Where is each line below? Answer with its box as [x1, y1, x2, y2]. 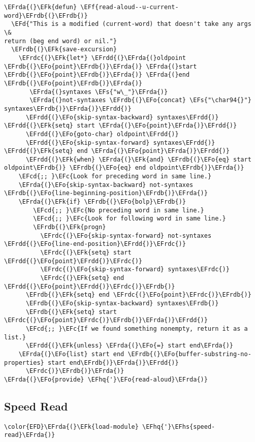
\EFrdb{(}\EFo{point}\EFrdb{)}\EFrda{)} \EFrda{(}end [4, 71, 190, 79]
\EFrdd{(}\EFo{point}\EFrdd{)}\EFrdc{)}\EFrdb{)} [4, 282, 175, 290]
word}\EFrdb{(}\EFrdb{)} [4, 12, 88, 19]
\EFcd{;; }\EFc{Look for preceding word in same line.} [18, 173, 212, 180]
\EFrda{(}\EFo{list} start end [18, 350, 124, 358]
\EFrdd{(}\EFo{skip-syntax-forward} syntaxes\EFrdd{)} [25, 139, 215, 146]
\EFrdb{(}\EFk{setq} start [25, 308, 117, 315]
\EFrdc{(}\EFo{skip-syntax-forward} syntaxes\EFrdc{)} [40, 266, 230, 273]
